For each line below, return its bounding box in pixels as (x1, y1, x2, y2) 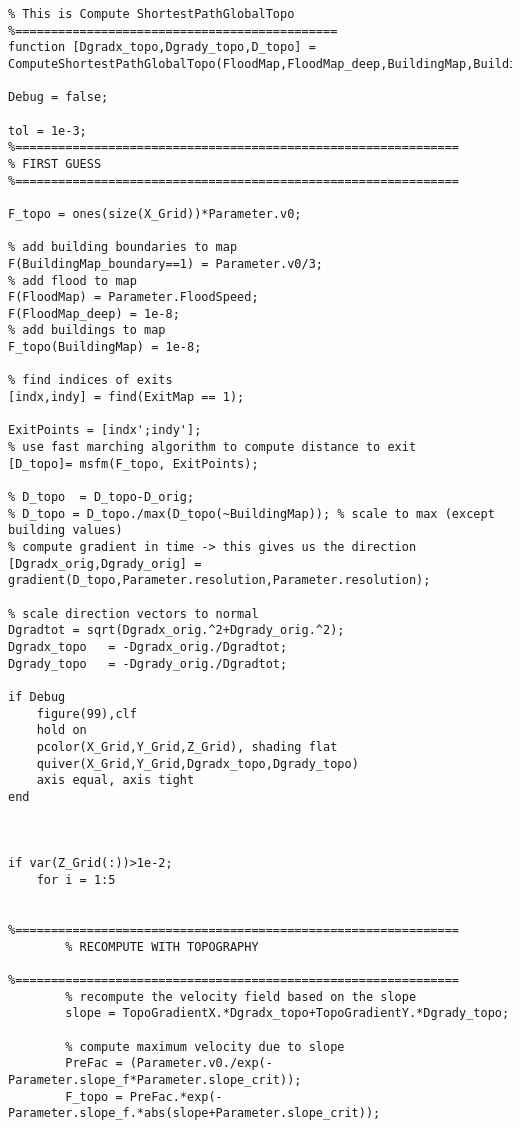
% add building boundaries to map (8, 240, 238, 255)
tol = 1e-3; (8, 123, 87, 138)
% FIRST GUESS (8, 156, 102, 171)
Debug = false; (8, 90, 109, 105)
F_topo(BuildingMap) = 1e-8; (8, 340, 202, 355)
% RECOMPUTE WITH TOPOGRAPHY (65, 939, 259, 954)
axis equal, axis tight (36, 773, 195, 788)
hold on (36, 723, 87, 738)
